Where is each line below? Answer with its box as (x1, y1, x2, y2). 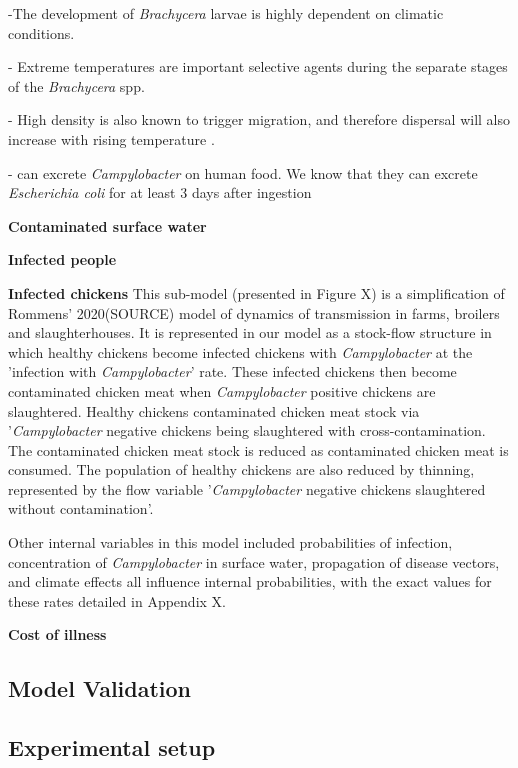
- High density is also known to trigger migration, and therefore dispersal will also (8, 109, 510, 130)
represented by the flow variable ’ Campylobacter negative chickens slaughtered (8, 478, 486, 499)
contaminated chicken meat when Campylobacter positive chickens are (8, 380, 436, 401)
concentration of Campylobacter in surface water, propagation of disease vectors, (8, 551, 500, 572)
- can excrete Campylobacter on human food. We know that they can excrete (8, 162, 478, 183)
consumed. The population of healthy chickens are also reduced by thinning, (8, 459, 475, 480)
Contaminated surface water (8, 215, 207, 236)
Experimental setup (8, 732, 216, 763)
